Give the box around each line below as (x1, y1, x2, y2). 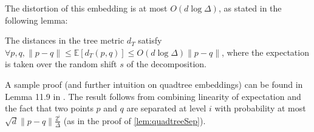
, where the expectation (222, 45, 309, 58)
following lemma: (5, 13, 68, 26)
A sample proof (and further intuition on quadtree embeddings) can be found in (5, 78, 303, 90)
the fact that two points (5, 102, 94, 114)
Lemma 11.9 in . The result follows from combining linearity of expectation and (5, 90, 301, 102)
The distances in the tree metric (5, 34, 125, 47)
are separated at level (126, 102, 206, 114)
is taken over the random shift (5, 58, 117, 70)
